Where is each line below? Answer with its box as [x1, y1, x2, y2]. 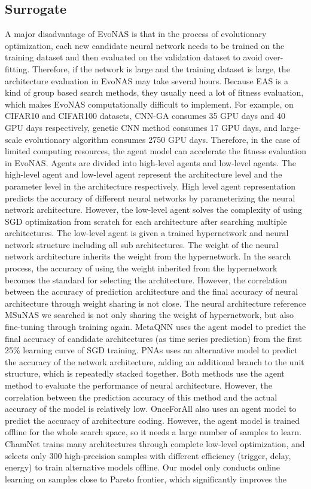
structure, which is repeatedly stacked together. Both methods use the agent [5, 367, 285, 380]
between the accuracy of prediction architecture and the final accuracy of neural [5, 285, 298, 298]
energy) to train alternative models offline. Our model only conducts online [5, 461, 280, 473]
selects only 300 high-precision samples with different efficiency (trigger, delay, [5, 449, 291, 462]
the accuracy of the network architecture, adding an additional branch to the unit [5, 355, 304, 368]
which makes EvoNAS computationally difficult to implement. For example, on [5, 97, 294, 110]
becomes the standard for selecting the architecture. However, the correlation [5, 273, 287, 286]
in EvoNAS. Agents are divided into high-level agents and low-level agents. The [5, 156, 296, 169]
